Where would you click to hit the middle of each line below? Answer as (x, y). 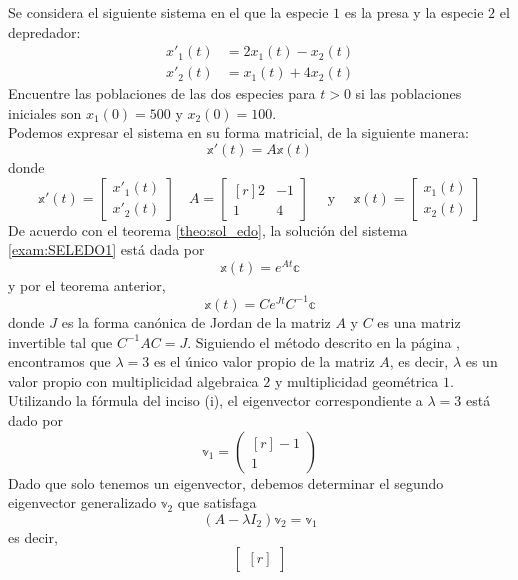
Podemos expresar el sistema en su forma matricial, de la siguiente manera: (238, 132)
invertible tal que (60, 341)
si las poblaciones (408, 93)
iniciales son (45, 112)
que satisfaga (217, 502)
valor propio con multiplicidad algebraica (133, 380)
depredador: (44, 31)
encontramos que (59, 361)
